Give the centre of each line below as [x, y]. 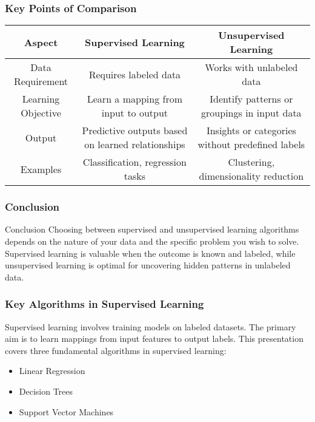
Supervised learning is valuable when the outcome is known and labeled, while [150, 253]
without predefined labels [251, 145]
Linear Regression [52, 371]
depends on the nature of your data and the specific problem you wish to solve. [152, 241]
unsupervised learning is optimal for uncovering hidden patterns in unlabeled [148, 265]
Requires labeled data [135, 74]
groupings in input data [251, 113]
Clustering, [251, 162]
